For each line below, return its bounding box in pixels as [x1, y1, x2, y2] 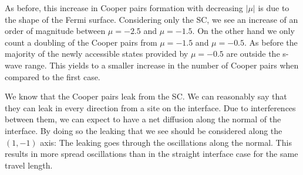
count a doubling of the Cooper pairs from [5, 36, 157, 48]
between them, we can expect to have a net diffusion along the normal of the [5, 113, 281, 125]
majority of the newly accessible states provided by [5, 47, 188, 60]
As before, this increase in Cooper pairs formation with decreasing [5, 2, 243, 13]
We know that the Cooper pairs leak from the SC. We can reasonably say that [5, 90, 287, 102]
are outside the [226, 47, 280, 60]
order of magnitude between [5, 25, 106, 37]
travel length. [5, 159, 53, 171]
